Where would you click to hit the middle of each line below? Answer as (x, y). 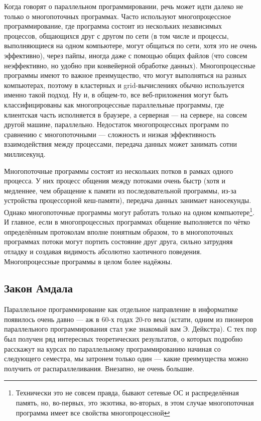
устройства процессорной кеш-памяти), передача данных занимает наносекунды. (128, 200)
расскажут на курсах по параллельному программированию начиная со (112, 348)
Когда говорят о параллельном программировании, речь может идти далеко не (124, 6)
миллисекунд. (25, 153)
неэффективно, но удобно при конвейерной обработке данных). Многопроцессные (130, 65)
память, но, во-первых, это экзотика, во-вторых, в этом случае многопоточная (135, 403)
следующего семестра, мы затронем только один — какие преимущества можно (126, 358)
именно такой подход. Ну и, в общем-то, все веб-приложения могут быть (116, 95)
